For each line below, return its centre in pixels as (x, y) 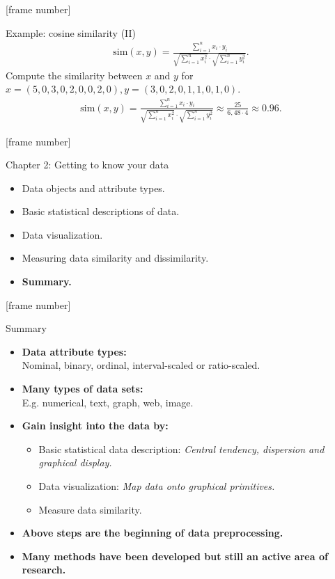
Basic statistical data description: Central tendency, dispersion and (181, 449)
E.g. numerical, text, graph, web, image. (108, 402)
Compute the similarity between (74, 75)
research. (44, 570)
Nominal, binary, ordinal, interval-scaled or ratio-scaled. (141, 365)
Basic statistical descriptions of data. (101, 211)
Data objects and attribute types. (93, 188)
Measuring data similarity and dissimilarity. (115, 258)
